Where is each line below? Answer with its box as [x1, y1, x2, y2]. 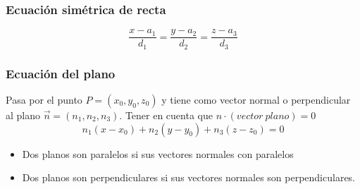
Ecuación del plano [6, 64, 116, 82]
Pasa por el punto [6, 92, 82, 106]
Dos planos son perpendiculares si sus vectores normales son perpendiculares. [22, 170, 356, 185]
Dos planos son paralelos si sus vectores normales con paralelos [22, 146, 294, 161]
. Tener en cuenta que [119, 107, 213, 122]
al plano [6, 107, 41, 122]
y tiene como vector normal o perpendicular [161, 92, 351, 106]
